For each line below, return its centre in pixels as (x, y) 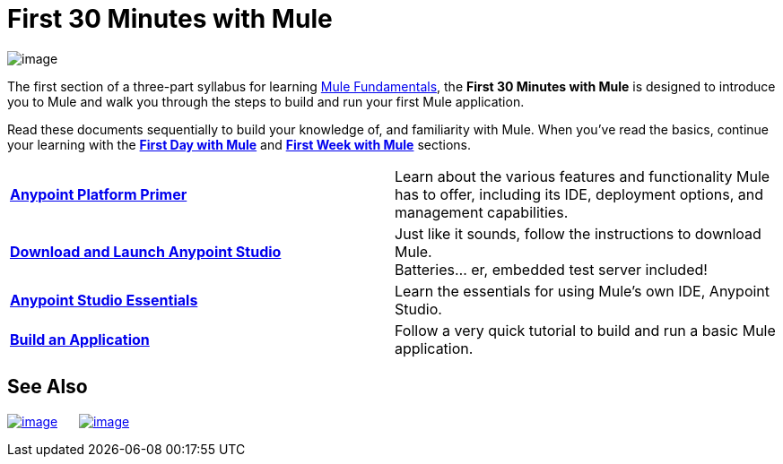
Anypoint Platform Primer (99, 194)
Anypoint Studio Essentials (104, 300)
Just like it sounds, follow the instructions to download (578, 233)
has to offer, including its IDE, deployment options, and (579, 194)
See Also (48, 387)
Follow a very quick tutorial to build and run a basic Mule (585, 330)
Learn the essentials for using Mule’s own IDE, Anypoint (583, 291)
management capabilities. (482, 212)
